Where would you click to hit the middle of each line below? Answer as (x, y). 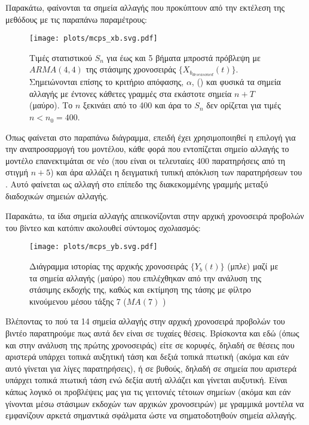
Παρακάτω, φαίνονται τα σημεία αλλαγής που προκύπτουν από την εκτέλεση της (145, 7)
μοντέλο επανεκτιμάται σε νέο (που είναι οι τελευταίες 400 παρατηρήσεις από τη (146, 160)
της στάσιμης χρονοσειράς (131, 69)
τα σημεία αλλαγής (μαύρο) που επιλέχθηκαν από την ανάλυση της (145, 277)
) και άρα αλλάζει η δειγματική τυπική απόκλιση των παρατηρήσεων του (176, 172)
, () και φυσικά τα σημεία (236, 82)
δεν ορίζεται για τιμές (244, 105)
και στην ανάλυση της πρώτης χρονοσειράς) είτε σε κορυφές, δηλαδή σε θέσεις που (150, 344)
